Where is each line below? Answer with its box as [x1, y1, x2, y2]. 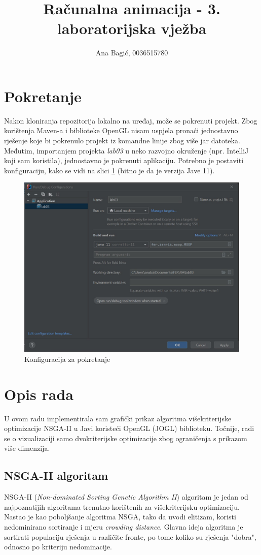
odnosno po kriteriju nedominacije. [4, 541, 112, 552]
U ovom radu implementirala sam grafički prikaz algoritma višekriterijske [4, 413, 232, 423]
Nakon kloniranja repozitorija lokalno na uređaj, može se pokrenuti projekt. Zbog [4, 115, 257, 126]
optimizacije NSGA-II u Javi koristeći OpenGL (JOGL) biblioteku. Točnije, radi [4, 423, 254, 434]
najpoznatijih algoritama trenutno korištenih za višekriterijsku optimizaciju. [4, 501, 240, 512]
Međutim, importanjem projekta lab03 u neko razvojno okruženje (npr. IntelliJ [4, 145, 249, 156]
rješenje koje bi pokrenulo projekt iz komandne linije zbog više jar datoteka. [4, 135, 240, 146]
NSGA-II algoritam [4, 468, 108, 483]
